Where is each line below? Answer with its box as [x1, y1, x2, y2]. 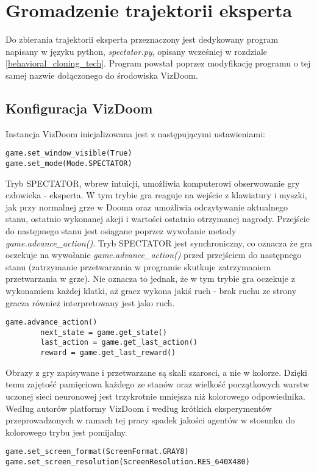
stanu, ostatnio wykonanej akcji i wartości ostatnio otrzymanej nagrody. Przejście [5, 212, 310, 225]
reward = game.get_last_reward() [40, 348, 176, 358]
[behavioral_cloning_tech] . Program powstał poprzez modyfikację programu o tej [5, 57, 311, 70]
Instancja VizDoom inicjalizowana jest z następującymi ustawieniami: [5, 127, 265, 140]
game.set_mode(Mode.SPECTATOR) [5, 159, 132, 168]
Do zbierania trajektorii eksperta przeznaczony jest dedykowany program [5, 33, 279, 46]
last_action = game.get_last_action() [40, 338, 198, 347]
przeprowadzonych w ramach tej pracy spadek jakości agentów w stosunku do [5, 414, 295, 426]
